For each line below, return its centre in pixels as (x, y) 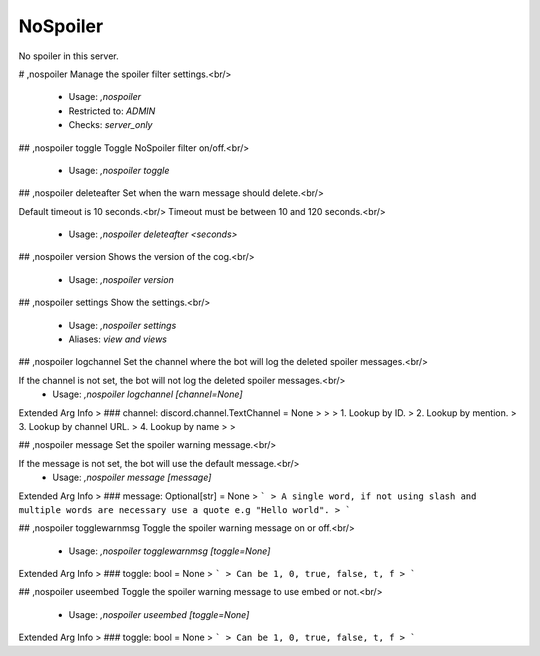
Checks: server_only (110, 125)
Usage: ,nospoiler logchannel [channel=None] (148, 394)
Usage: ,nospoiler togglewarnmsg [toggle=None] (169, 551)
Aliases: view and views (117, 339)
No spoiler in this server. (68, 56)
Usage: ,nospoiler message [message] (132, 477)
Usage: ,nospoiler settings (122, 325)
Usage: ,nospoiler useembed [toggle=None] (159, 614)
